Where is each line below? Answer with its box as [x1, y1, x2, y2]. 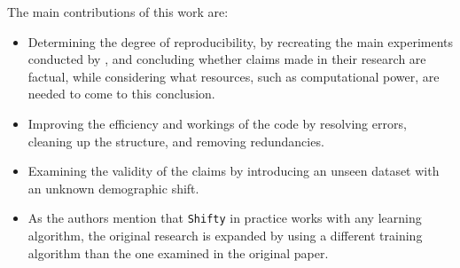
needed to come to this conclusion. [27, 84, 215, 103]
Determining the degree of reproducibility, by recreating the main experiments [27, 32, 454, 51]
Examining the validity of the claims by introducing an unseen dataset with [27, 162, 440, 180]
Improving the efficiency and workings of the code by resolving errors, [27, 114, 407, 132]
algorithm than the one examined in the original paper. [27, 243, 329, 262]
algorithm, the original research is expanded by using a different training [27, 226, 423, 244]
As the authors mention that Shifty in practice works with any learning [27, 209, 422, 227]
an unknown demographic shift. [27, 178, 199, 197]
